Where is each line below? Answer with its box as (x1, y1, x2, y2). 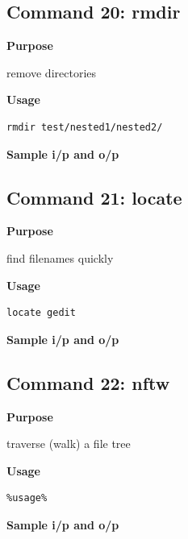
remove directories (6, 64, 97, 81)
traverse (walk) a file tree (6, 435, 131, 452)
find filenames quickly (6, 249, 114, 266)
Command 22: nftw (6, 370, 170, 395)
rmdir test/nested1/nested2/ (6, 121, 163, 133)
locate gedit (6, 307, 76, 319)
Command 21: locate (6, 185, 182, 209)
